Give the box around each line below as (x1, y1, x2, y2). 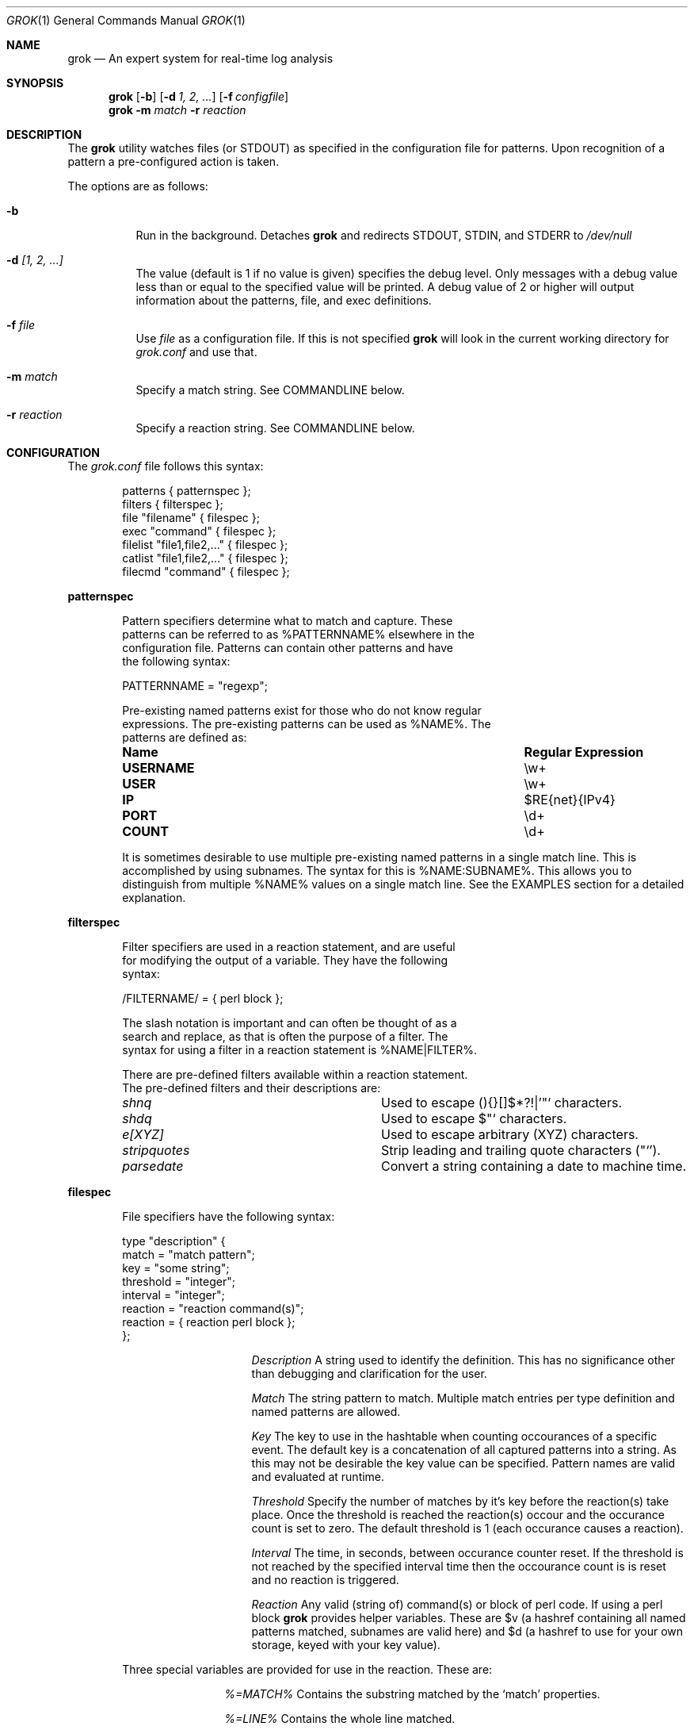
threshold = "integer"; (122, 1275, 235, 1288)
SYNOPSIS (6, 76, 64, 90)
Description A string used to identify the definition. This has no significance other (251, 1353, 676, 1367)
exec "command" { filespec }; (122, 524, 276, 538)
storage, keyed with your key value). (251, 1638, 440, 1651)
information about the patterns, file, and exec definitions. (135, 293, 432, 307)
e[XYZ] (122, 1126, 164, 1142)
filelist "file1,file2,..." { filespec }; (122, 538, 288, 551)
